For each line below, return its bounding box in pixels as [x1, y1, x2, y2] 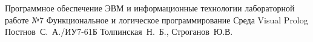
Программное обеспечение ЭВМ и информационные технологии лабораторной [5, 2, 295, 14]
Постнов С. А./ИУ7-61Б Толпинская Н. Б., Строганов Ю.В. [5, 25, 233, 38]
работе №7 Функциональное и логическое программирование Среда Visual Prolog [5, 13, 308, 26]
